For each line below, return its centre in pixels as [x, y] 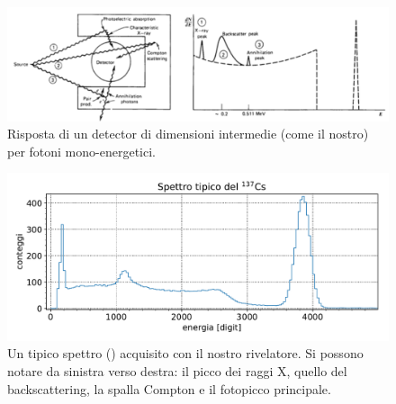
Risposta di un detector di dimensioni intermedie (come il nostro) [188, 134]
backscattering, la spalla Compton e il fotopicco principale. [169, 388]
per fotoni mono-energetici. [81, 151]
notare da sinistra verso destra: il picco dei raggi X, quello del [177, 371]
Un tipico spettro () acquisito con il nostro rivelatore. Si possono [185, 353]
